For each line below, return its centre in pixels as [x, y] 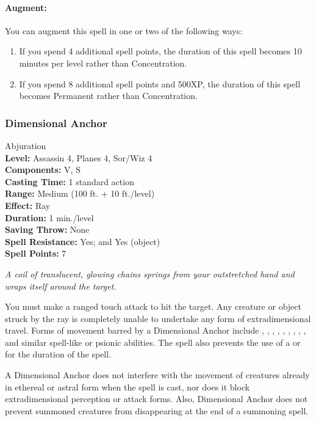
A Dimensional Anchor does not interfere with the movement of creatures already [157, 375]
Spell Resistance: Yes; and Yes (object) [83, 241]
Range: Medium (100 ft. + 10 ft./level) [80, 193]
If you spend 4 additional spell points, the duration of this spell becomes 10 [160, 51]
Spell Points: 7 [36, 253]
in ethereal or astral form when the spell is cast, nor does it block [127, 386]
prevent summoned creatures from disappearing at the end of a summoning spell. [157, 410]
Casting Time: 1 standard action [70, 181]
